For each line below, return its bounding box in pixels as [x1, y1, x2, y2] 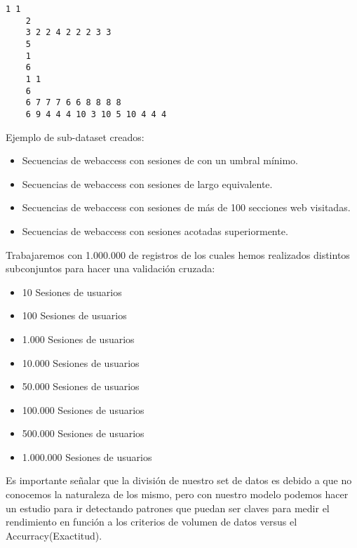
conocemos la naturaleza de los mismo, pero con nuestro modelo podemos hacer [6, 487, 349, 502]
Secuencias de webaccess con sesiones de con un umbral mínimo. [22, 153, 298, 168]
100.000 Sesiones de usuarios [22, 402, 144, 417]
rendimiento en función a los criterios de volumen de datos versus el [6, 514, 297, 529]
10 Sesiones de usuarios [22, 284, 122, 299]
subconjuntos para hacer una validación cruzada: [6, 261, 215, 276]
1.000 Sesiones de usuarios [22, 331, 135, 346]
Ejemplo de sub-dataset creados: [6, 129, 144, 144]
